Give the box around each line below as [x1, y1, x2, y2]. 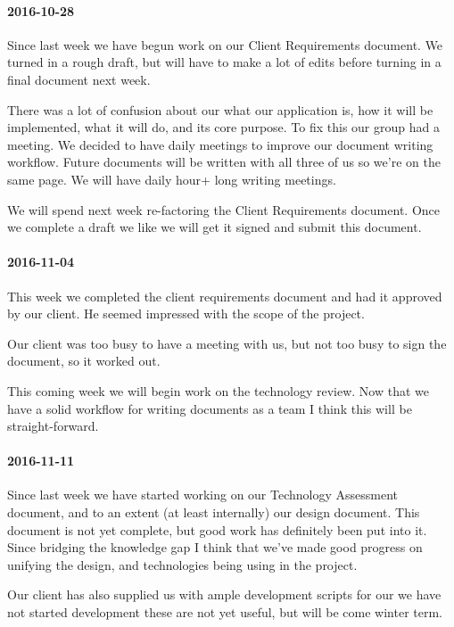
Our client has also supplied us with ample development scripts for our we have [7, 585, 442, 604]
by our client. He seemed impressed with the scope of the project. [7, 304, 365, 323]
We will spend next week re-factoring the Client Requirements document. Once [7, 200, 440, 219]
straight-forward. [7, 417, 99, 435]
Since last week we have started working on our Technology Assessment [7, 485, 399, 504]
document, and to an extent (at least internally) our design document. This [7, 503, 420, 522]
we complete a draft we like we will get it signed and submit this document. [7, 218, 422, 236]
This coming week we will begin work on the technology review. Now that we [7, 381, 429, 400]
